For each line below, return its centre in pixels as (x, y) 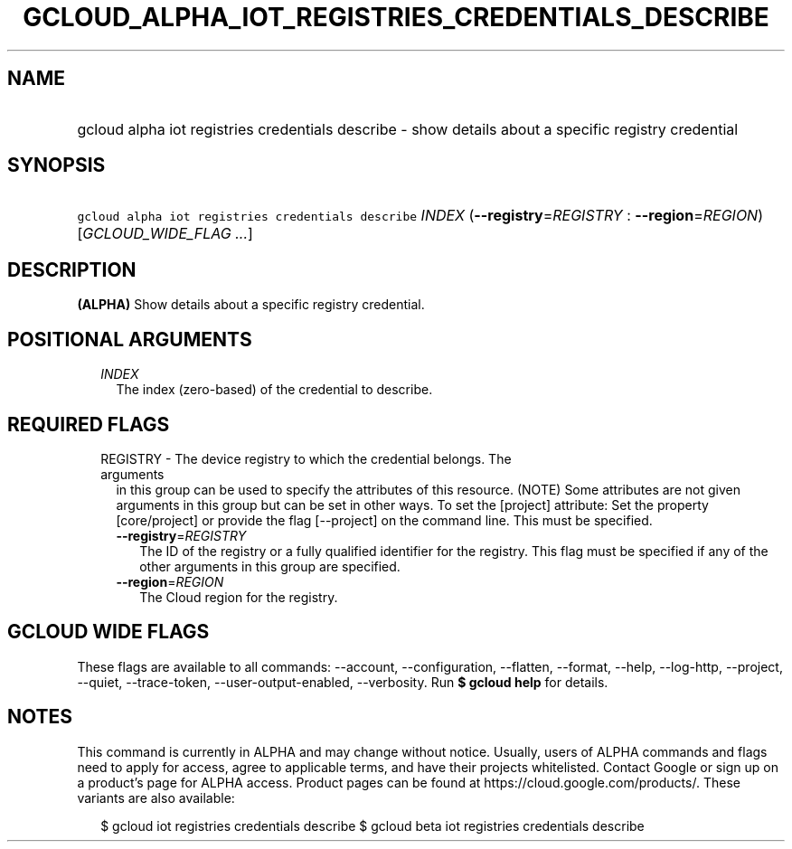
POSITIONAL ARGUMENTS (130, 339)
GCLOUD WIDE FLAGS (108, 632)
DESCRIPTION (72, 269)
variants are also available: (156, 797)
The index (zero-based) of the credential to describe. (274, 390)
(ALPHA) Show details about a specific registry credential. (251, 305)
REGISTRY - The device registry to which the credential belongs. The (306, 458)
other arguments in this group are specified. (270, 566)
